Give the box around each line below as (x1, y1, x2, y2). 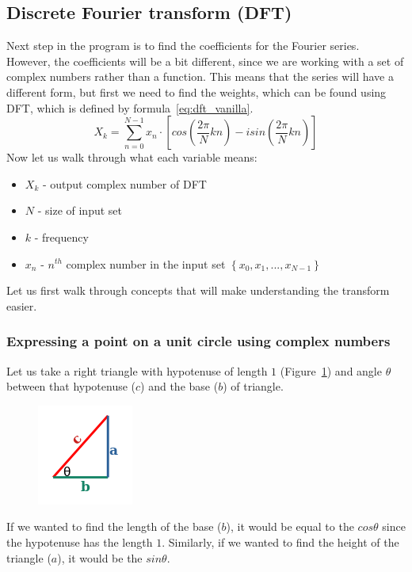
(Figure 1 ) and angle (280, 362, 382, 379)
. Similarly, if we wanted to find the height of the (162, 533, 399, 550)
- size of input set (37, 202, 123, 219)
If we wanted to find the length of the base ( (6, 518, 222, 535)
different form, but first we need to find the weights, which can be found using (6, 83, 387, 100)
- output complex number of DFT (42, 175, 207, 192)
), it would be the (57, 549, 143, 566)
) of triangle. (223, 378, 284, 395)
